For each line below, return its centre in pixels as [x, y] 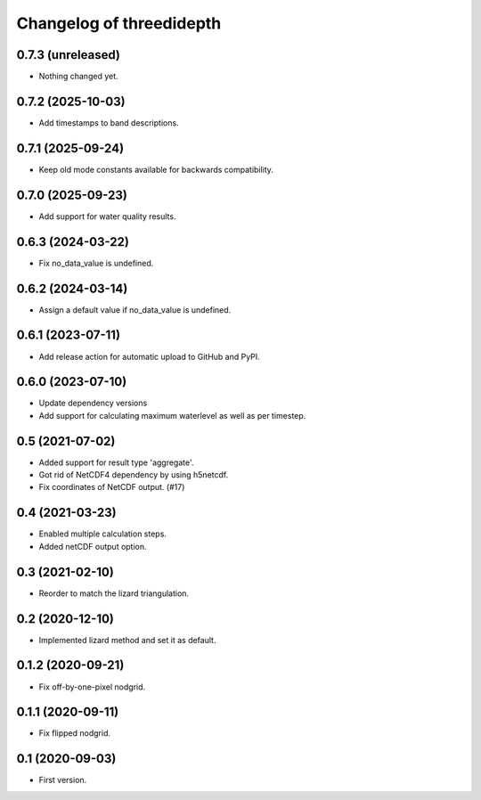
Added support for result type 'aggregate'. [116, 462]
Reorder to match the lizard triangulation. [114, 593]
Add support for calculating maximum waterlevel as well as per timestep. [172, 415]
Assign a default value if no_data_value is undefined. [135, 310]
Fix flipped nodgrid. [75, 733]
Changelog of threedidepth [119, 23]
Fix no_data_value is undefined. [96, 263]
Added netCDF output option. [93, 546]
